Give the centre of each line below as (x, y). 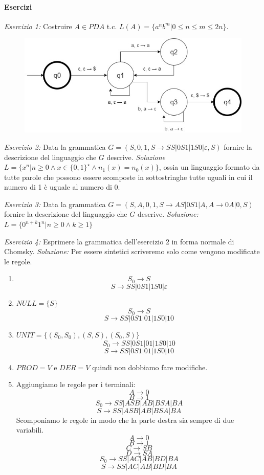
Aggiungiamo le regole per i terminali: (76, 384)
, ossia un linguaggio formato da (209, 167)
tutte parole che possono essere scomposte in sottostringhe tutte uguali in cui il (128, 177)
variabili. (30, 430)
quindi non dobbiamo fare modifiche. (150, 367)
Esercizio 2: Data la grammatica (55, 146)
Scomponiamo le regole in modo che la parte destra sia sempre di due (125, 420)
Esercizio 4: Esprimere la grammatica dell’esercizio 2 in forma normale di (119, 241)
